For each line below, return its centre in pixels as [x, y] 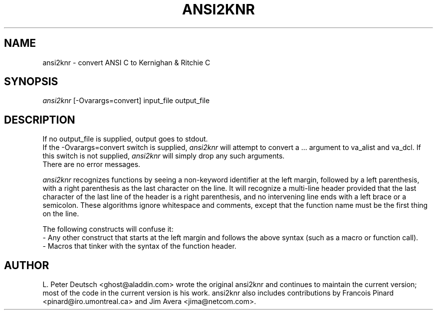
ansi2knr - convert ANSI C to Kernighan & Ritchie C [126, 62]
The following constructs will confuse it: [108, 229]
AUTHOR [27, 265]
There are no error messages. [92, 164]
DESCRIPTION [40, 120]
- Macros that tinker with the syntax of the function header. [139, 246]
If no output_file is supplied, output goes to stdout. [125, 139]
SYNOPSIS [31, 82]
